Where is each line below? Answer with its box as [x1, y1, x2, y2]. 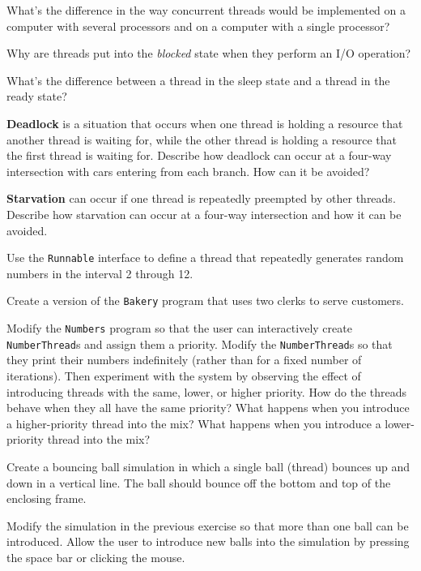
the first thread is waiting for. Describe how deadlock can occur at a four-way [6, 147, 392, 164]
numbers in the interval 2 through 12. [6, 264, 193, 281]
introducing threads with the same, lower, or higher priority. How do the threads [6, 383, 407, 400]
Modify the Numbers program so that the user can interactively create [6, 320, 352, 337]
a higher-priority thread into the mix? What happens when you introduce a [6, 414, 381, 431]
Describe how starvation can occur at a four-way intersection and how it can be [6, 205, 402, 222]
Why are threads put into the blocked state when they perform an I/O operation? [6, 45, 411, 62]
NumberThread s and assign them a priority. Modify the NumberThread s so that [6, 335, 393, 352]
